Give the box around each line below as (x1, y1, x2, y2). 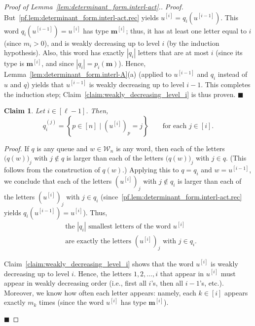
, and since (41, 58, 74, 68)
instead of (218, 69, 248, 79)
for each (162, 122, 187, 130)
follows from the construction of (4, 164, 100, 175)
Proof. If (4, 143, 29, 153)
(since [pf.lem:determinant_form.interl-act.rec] (101, 191, 242, 201)
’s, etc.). (199, 278, 224, 288)
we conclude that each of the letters (4, 175, 112, 186)
